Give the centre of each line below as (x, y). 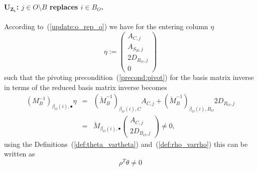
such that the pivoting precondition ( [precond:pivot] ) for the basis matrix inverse (129, 77)
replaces (64, 6)
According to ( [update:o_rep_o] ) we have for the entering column (106, 26)
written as (20, 154)
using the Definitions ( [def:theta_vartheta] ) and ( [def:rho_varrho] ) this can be (126, 144)
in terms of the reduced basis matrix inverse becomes (86, 87)
